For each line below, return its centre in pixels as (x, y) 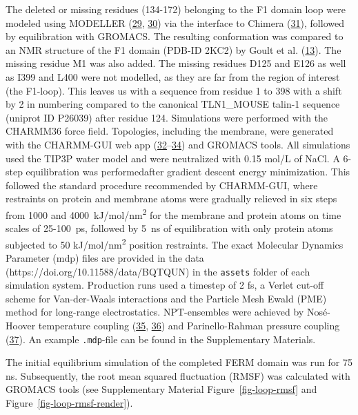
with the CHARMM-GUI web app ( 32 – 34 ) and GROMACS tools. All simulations (178, 144)
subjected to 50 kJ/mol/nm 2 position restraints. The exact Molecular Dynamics (175, 243)
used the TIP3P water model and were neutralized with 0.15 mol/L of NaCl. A (173, 158)
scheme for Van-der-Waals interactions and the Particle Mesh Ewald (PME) (166, 298)
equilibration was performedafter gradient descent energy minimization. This (188, 172)
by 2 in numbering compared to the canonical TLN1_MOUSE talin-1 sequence (173, 104)
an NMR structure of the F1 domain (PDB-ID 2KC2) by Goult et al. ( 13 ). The (173, 49)
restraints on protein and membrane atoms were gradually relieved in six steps (171, 199)
